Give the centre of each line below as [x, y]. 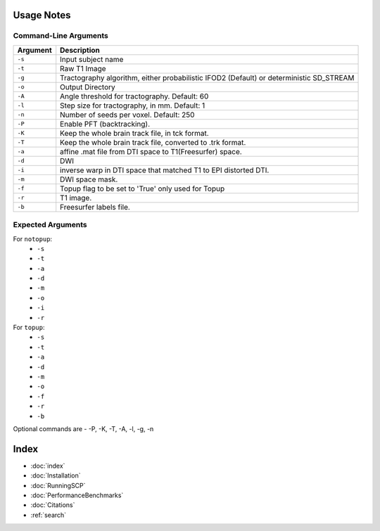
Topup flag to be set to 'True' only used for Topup [142, 188]
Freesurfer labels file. [95, 207]
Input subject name [92, 59]
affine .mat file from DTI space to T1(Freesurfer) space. [151, 151]
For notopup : [33, 238]
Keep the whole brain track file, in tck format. [134, 133]
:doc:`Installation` [56, 475]
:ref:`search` [49, 515]
